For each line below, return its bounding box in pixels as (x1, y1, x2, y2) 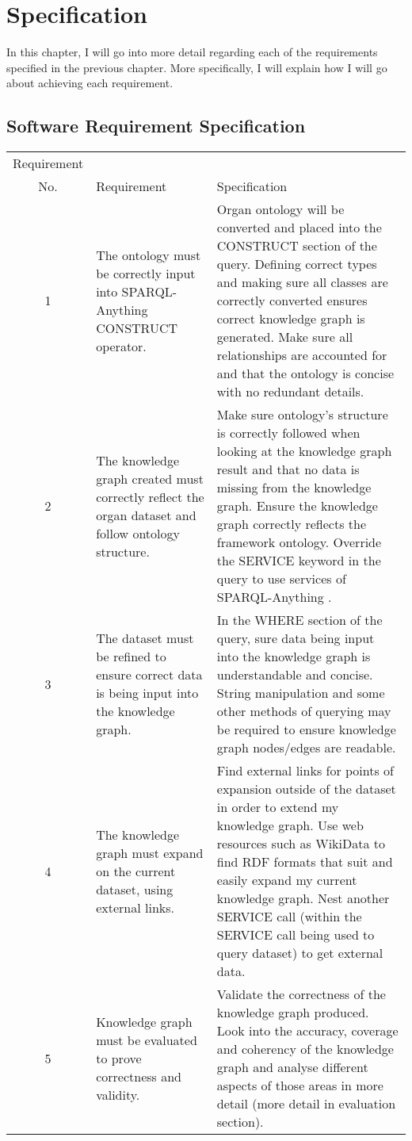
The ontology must (96, 245, 201, 264)
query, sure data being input (216, 629, 375, 648)
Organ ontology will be (216, 200, 345, 219)
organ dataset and (96, 505, 196, 524)
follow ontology (96, 523, 180, 542)
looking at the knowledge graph (216, 442, 392, 461)
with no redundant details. (216, 382, 364, 401)
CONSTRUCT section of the (216, 236, 377, 255)
